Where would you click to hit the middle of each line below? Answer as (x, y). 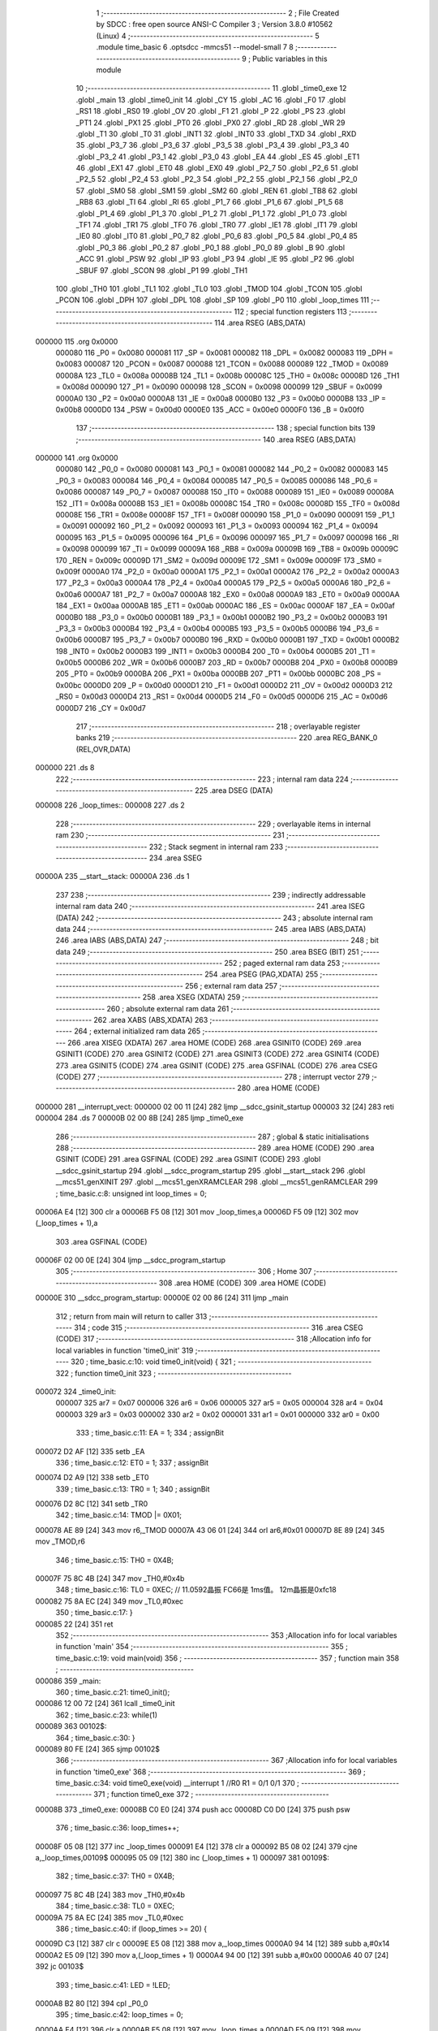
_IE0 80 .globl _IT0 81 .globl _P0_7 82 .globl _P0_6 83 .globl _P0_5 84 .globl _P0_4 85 (217, 236)
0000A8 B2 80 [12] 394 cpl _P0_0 (92, 2003)
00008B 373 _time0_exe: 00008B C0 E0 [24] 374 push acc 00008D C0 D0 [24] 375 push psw (193, 1809)
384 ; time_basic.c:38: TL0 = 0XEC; (115, 1906)
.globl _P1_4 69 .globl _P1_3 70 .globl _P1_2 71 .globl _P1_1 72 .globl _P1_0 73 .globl (212, 213)
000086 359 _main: (68, 1681)
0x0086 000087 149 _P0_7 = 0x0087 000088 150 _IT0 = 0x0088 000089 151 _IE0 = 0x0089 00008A (225, 492)
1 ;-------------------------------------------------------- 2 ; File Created (218, 13)
